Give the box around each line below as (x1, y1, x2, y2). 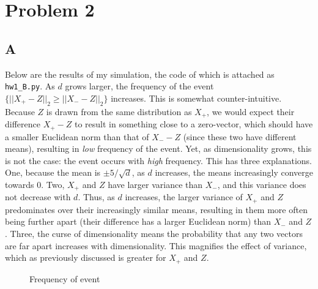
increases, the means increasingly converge (155, 166, 313, 179)
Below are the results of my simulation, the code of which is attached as (5, 67, 275, 80)
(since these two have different (183, 130, 297, 143)
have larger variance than (108, 178, 203, 190)
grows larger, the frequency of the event (65, 80, 214, 92)
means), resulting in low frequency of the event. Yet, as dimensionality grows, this (5, 142, 312, 155)
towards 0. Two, (5, 178, 65, 190)
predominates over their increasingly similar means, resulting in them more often (5, 203, 308, 216)
